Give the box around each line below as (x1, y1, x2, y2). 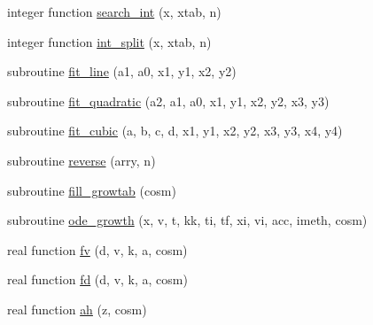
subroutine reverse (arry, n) (7, 151, 156, 169)
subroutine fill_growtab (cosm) (7, 181, 176, 199)
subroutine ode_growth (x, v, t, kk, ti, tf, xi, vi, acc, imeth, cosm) (7, 211, 368, 229)
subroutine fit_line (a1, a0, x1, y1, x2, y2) (7, 62, 237, 81)
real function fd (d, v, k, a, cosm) (7, 270, 188, 289)
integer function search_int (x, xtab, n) (7, 3, 221, 20)
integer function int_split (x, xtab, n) (7, 32, 212, 50)
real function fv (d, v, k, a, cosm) (7, 240, 188, 259)
